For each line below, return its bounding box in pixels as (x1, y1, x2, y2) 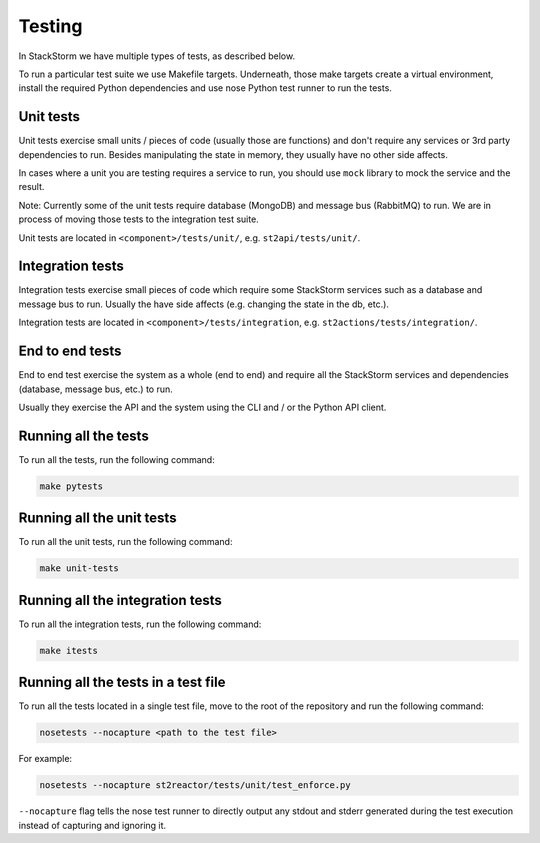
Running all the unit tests (18, 510, 177, 527)
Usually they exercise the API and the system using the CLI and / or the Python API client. (18, 401, 387, 413)
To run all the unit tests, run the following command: (18, 536, 233, 548)
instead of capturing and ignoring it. (18, 819, 167, 831)
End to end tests (18, 343, 122, 360)
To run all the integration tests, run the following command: (18, 618, 262, 630)
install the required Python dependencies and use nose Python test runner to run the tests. (18, 82, 392, 94)
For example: (18, 753, 73, 765)
